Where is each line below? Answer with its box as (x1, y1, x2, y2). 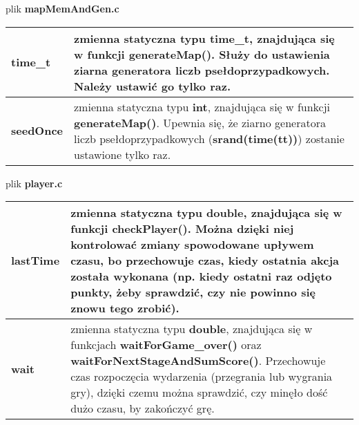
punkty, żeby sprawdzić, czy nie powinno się (70, 284, 316, 301)
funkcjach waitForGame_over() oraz (70, 337, 262, 353)
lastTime (11, 252, 60, 269)
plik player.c (6, 176, 63, 190)
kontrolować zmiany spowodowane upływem (70, 236, 314, 253)
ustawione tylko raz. (74, 146, 171, 162)
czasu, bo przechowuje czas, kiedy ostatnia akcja (70, 252, 340, 269)
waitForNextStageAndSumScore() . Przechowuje (70, 352, 326, 369)
